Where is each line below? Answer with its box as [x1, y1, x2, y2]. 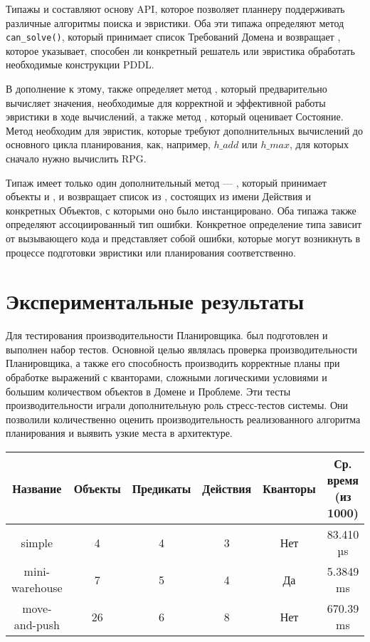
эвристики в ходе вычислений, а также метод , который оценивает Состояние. [6, 109, 344, 124]
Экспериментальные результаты [6, 286, 305, 316]
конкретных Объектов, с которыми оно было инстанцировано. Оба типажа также [6, 202, 356, 217]
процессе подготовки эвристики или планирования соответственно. [6, 244, 296, 259]
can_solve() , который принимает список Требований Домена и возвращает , [6, 29, 341, 44]
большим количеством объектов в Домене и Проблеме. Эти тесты [6, 383, 291, 398]
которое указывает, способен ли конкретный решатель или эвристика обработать [6, 43, 355, 58]
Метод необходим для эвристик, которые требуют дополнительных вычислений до [6, 123, 363, 138]
